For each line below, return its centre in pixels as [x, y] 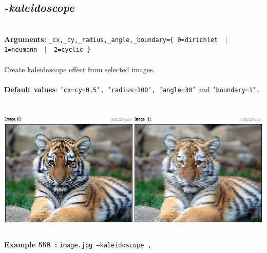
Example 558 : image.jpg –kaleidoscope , [78, 244]
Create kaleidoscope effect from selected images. [80, 69]
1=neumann [21, 50]
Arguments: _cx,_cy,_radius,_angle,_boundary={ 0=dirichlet [111, 39]
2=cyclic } [72, 50]
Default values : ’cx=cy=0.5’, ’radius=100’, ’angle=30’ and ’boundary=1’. [132, 89]
